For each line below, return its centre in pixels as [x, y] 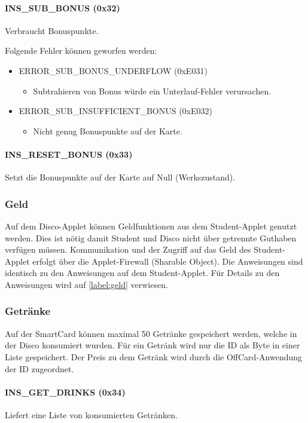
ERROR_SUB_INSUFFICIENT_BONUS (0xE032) [115, 111]
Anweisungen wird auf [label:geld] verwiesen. [86, 284]
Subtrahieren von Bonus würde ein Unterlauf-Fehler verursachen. [152, 91]
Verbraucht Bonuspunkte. [52, 30]
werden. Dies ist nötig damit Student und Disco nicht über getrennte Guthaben [151, 237]
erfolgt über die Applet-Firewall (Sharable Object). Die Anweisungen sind [168, 261]
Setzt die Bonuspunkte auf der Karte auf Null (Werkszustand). [120, 177]
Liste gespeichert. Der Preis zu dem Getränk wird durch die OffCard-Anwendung [154, 356]
